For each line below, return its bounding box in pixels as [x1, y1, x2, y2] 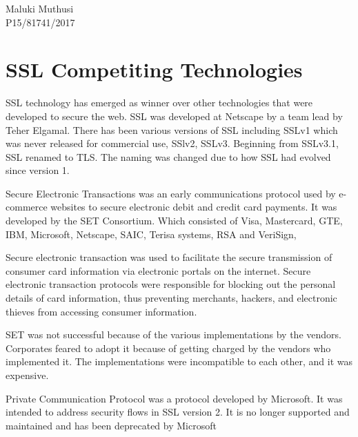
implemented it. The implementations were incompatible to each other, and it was [6, 354, 353, 369]
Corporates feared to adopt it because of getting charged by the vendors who [6, 340, 331, 355]
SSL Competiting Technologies [6, 55, 303, 84]
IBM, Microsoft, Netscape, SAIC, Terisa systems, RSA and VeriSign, [6, 226, 297, 241]
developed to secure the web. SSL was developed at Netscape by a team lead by [6, 108, 343, 123]
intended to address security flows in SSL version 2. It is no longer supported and [6, 405, 350, 419]
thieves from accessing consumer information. [6, 304, 197, 318]
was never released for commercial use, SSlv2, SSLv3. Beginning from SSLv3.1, [6, 136, 339, 150]
